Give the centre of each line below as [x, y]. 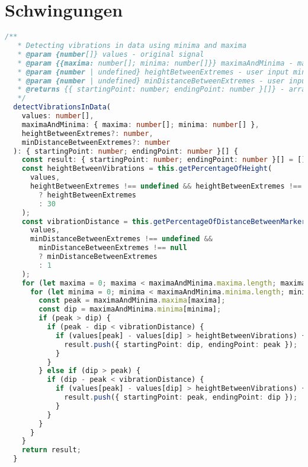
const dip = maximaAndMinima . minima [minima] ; [130, 309]
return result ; [51, 450]
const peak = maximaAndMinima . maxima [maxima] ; [132, 301]
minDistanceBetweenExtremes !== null [113, 248]
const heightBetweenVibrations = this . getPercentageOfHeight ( [147, 169]
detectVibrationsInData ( [62, 107]
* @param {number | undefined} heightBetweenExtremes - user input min [162, 72]
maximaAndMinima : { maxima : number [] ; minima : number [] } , [140, 124]
